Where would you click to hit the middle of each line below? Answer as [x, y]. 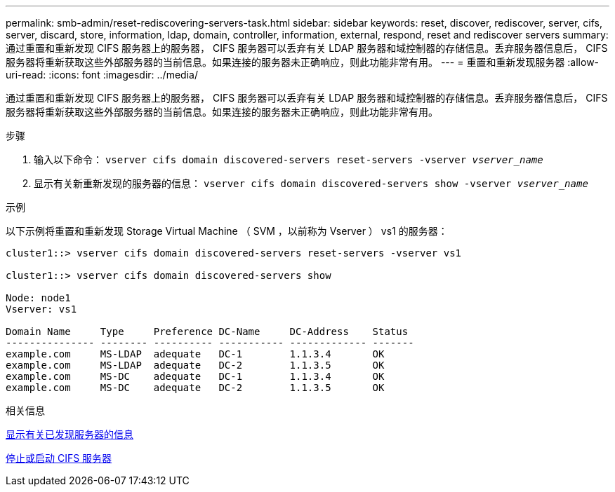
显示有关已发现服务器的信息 [70, 434]
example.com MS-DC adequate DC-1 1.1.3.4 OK [195, 376]
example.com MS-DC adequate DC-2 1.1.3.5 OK [195, 388]
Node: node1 [38, 298]
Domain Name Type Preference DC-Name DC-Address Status [207, 332]
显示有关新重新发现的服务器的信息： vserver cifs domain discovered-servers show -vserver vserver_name [311, 183]
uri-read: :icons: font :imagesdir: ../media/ [102, 75]
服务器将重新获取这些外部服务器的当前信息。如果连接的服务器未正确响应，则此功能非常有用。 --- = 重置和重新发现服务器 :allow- [303, 62]
